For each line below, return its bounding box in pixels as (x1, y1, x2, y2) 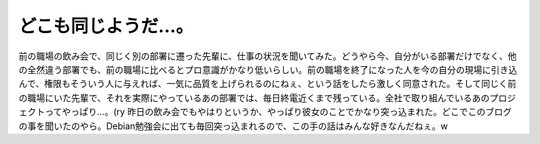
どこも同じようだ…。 (18, 15, 194, 37)
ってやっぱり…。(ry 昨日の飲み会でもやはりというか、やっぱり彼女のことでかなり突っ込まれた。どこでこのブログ (44, 106, 512, 118)
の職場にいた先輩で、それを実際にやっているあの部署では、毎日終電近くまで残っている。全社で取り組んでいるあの (18, 91, 490, 104)
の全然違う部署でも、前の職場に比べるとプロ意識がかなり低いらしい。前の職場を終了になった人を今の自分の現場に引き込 (18, 63, 518, 75)
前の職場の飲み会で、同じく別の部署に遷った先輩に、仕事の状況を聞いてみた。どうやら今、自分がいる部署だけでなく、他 (18, 50, 517, 62)
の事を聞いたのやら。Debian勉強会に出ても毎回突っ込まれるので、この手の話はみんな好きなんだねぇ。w (18, 120, 449, 132)
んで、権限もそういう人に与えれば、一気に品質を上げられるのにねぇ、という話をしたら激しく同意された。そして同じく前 (18, 78, 517, 90)
